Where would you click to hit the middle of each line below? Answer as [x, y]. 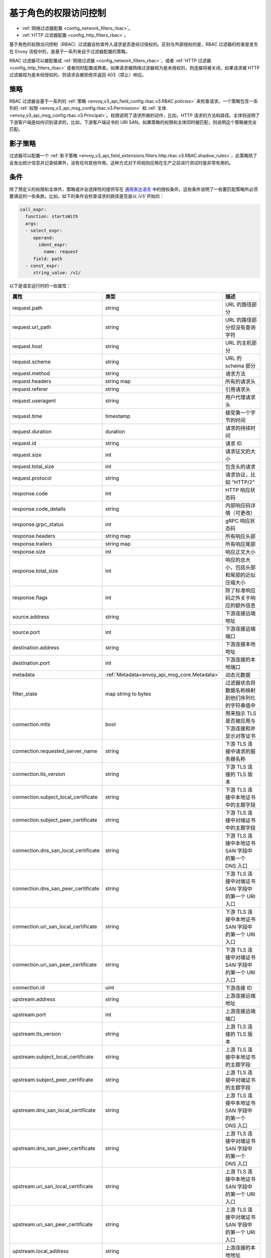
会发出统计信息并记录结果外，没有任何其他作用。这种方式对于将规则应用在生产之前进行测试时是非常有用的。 [121, 163]
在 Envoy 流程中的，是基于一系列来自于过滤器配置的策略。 [70, 51]
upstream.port [29, 1014]
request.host [27, 346]
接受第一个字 [240, 413]
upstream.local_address [40, 1251]
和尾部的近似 [240, 575]
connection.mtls [31, 724]
